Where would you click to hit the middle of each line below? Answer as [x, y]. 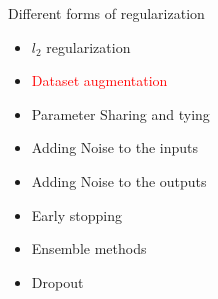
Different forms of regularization [106, 13]
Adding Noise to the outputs [119, 180]
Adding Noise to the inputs [115, 147]
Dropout [57, 281]
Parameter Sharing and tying [120, 113]
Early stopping [76, 214]
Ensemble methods [89, 248]
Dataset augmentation [99, 80]
